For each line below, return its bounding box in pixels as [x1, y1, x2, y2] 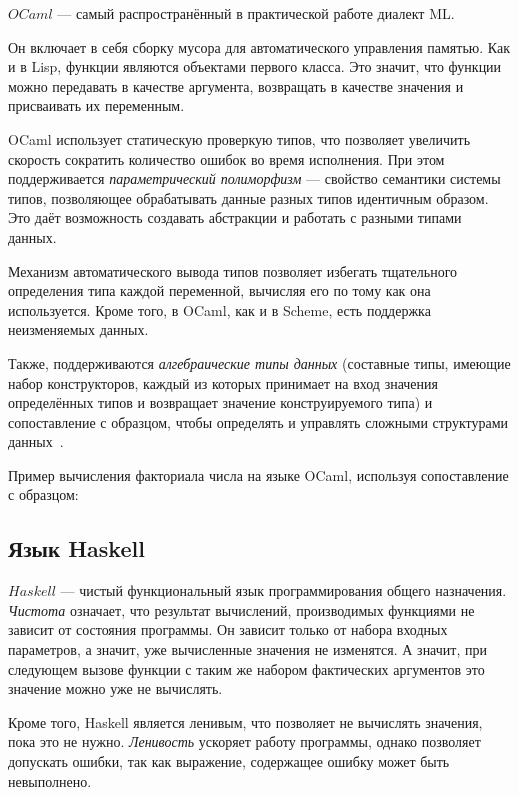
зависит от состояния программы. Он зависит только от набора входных [8, 619, 448, 640]
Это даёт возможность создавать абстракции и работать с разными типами [8, 207, 462, 228]
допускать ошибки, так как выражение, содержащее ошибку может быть [8, 751, 450, 772]
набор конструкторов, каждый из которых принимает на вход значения [8, 372, 438, 393]
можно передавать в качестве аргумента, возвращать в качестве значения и [8, 75, 464, 96]
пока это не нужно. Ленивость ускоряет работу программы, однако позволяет [8, 731, 481, 752]
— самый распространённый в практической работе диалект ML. [57, 3, 455, 23]
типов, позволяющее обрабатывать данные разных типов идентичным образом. [8, 187, 489, 208]
